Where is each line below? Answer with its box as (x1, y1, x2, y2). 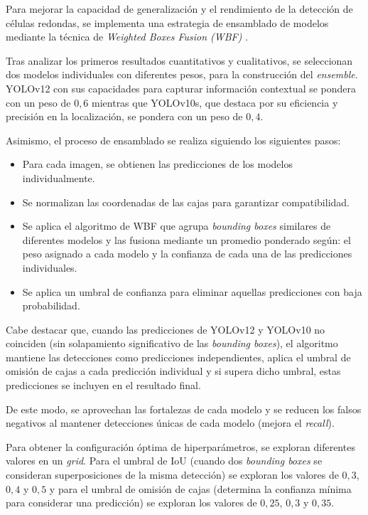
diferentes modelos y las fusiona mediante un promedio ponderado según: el (22, 232, 351, 247)
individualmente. (22, 170, 95, 185)
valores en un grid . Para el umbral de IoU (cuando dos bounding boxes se (6, 453, 323, 468)
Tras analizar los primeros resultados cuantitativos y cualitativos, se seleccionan (6, 53, 353, 68)
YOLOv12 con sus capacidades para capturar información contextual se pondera (6, 80, 357, 95)
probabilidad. (22, 298, 80, 313)
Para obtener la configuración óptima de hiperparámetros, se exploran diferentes (6, 439, 355, 454)
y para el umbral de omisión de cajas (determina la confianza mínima (49, 481, 352, 496)
